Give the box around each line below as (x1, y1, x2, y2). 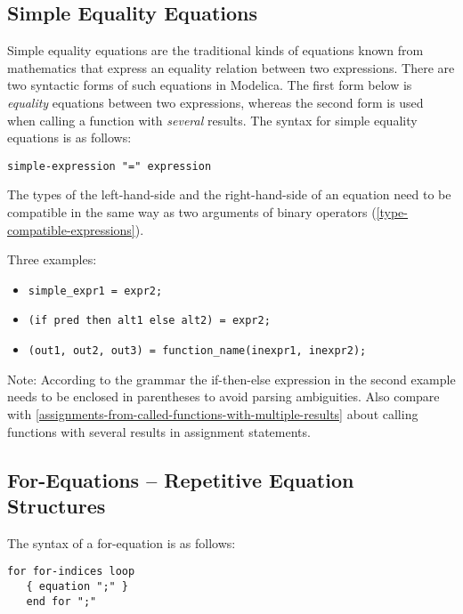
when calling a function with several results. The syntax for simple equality (7, 110, 418, 129)
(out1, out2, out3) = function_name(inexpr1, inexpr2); (28, 344, 367, 358)
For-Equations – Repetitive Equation (7, 465, 354, 493)
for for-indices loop (7, 565, 135, 578)
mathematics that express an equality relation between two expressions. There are (7, 58, 455, 77)
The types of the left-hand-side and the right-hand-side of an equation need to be (7, 185, 451, 204)
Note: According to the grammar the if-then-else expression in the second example (7, 369, 456, 388)
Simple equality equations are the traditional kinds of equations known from (7, 41, 424, 60)
